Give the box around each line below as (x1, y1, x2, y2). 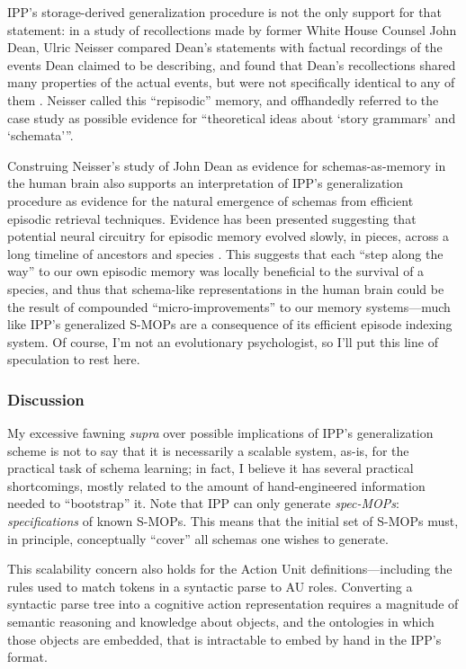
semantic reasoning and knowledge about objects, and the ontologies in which (7, 612, 435, 631)
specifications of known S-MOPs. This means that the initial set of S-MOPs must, (7, 512, 459, 531)
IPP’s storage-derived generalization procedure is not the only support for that (7, 3, 442, 21)
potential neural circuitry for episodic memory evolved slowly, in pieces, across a (7, 227, 449, 245)
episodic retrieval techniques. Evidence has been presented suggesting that (7, 209, 417, 227)
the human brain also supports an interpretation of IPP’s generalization (7, 174, 404, 192)
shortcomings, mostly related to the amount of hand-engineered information (7, 476, 426, 495)
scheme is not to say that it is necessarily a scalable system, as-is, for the (7, 441, 409, 459)
